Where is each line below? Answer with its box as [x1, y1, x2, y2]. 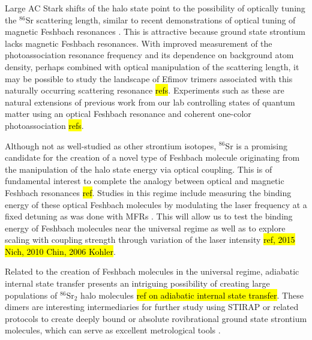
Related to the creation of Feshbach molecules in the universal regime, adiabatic [5, 265, 299, 278]
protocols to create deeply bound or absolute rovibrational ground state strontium [5, 312, 307, 324]
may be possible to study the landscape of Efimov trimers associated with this [5, 72, 293, 85]
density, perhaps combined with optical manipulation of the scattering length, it [5, 60, 299, 73]
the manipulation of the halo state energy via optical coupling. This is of [5, 163, 272, 175]
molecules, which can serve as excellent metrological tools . [5, 324, 221, 336]
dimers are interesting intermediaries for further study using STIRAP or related [5, 300, 299, 313]
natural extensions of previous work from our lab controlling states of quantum [5, 95, 295, 108]
